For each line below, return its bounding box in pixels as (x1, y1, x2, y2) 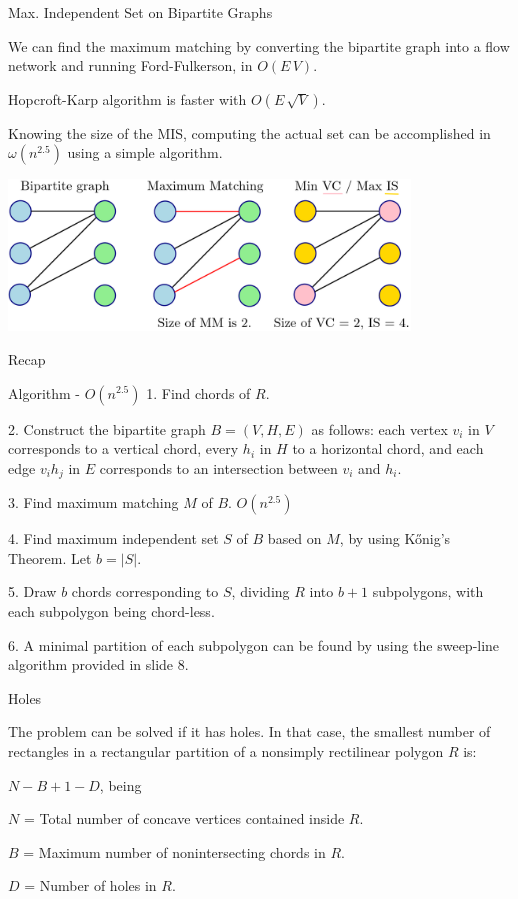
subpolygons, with (372, 581, 484, 602)
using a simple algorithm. (67, 142, 223, 163)
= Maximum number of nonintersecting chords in (23, 841, 326, 862)
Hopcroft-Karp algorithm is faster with (8, 88, 247, 109)
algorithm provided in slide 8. (8, 654, 189, 675)
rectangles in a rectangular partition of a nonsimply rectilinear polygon (8, 740, 444, 761)
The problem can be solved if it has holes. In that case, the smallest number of (8, 721, 491, 742)
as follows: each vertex (311, 418, 448, 439)
